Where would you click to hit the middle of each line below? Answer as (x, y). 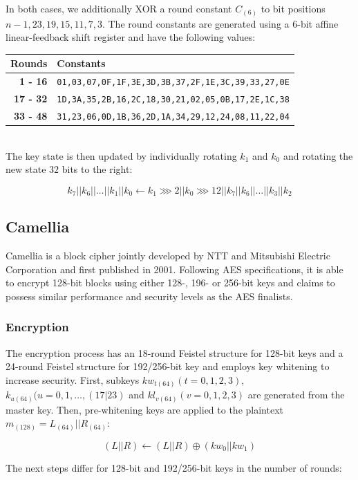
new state (26, 169)
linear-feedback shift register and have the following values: (131, 37)
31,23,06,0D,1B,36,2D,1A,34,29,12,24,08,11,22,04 (173, 117)
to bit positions (293, 8)
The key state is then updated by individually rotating (121, 155)
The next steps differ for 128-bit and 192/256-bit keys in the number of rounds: (174, 467)
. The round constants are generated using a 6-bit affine (220, 23)
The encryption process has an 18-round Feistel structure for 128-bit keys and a (175, 352)
